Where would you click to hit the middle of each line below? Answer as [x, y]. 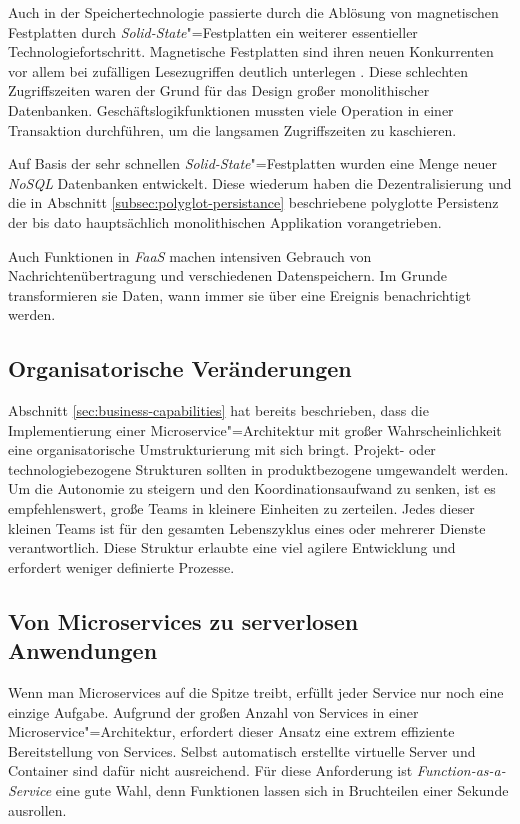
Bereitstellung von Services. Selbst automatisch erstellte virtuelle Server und [242, 750]
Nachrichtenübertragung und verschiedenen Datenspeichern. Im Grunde [227, 275]
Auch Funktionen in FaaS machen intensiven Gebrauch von [190, 255]
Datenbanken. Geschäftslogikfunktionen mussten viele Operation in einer [231, 109]
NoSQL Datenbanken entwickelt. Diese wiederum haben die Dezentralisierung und [260, 182]
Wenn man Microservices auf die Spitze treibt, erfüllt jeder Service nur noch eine [256, 692]
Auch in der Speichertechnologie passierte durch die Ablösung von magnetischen [253, 12]
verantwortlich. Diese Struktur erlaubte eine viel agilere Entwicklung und [232, 547]
